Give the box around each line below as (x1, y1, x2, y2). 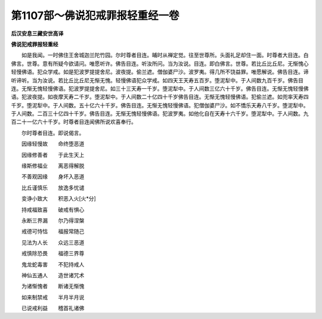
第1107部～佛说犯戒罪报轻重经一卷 (11, 9, 179, 22)
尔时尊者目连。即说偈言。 (21, 129, 85, 137)
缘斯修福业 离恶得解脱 (21, 162, 85, 169)
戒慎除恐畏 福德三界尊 (21, 250, 85, 257)
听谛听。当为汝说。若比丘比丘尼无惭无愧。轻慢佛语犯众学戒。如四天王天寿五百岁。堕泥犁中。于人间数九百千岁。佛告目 (11, 76, 304, 83)
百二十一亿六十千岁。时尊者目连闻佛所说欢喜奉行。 (11, 118, 137, 125)
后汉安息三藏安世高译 (11, 30, 64, 37)
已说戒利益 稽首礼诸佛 (21, 305, 85, 312)
